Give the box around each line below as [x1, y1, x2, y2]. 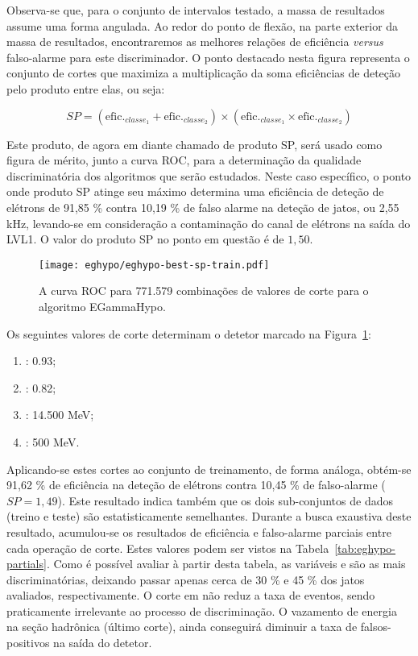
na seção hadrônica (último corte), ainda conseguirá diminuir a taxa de [6, 618, 358, 635]
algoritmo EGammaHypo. [39, 297, 166, 314]
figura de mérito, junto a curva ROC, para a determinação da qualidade [6, 152, 362, 168]
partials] [6, 555, 47, 572]
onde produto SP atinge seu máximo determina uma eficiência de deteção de [6, 183, 384, 200]
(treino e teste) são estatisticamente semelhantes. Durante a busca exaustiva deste [6, 508, 412, 525]
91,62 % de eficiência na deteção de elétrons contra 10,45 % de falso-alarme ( [6, 476, 386, 493]
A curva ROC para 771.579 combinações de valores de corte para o [39, 282, 369, 299]
